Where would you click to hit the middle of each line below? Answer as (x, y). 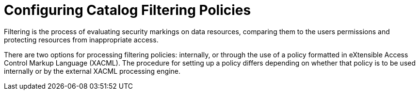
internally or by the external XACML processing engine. (92, 71)
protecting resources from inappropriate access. (81, 40)
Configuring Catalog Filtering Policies (128, 10)
